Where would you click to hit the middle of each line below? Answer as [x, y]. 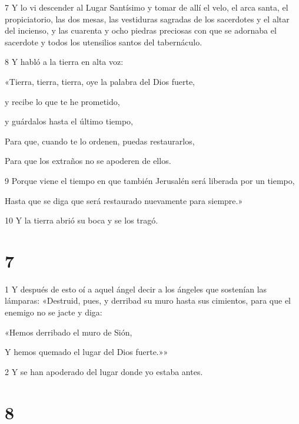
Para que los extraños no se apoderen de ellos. [88, 161]
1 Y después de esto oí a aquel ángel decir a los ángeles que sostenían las [136, 289]
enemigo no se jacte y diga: [54, 312]
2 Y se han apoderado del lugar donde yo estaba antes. [104, 371]
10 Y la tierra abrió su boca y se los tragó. [82, 220]
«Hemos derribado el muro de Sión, [69, 332]
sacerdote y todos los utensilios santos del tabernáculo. [104, 42]
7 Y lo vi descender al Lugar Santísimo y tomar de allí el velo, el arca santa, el [147, 7]
